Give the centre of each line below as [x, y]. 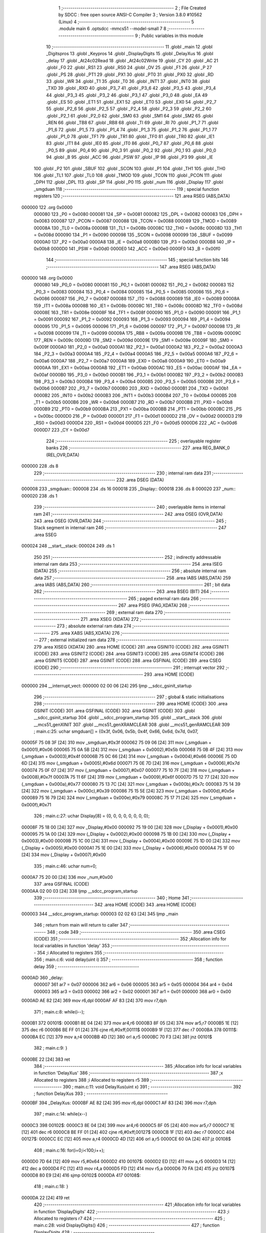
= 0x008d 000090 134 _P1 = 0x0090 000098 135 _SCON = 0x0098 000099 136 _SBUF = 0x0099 [133, 235]
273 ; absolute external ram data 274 [94, 626]
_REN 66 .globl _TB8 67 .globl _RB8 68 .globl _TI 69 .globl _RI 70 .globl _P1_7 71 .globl [132, 123]
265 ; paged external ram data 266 [164, 598]
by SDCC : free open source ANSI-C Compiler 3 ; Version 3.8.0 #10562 [130, 15]
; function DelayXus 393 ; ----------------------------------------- [101, 1094]
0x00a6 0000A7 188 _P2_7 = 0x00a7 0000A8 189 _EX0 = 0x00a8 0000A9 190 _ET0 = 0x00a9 [130, 361]
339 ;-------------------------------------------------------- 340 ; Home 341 [111, 898]
